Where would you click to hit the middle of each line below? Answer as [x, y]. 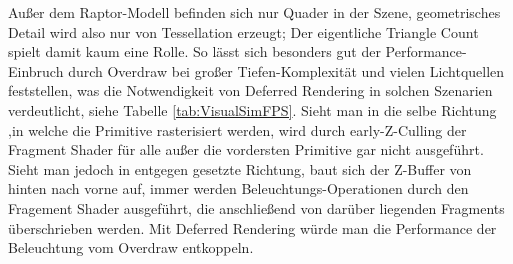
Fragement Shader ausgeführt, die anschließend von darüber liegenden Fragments [256, 207]
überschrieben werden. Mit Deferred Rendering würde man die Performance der [252, 227]
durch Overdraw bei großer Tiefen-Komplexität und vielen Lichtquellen [286, 70]
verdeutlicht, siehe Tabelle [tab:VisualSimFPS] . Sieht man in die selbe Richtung [252, 109]
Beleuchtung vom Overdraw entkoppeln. [131, 247]
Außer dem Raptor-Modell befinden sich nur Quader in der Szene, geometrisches [254, 12]
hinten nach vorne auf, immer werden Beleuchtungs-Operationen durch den [238, 188]
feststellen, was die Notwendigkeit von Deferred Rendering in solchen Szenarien [250, 90]
